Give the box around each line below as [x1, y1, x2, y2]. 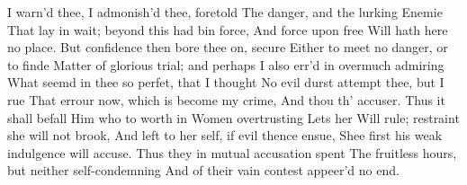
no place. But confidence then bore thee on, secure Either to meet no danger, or [7, 38, 448, 57]
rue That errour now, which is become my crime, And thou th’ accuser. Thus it [7, 90, 445, 109]
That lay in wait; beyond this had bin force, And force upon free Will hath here [7, 20, 448, 39]
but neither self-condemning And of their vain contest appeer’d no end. [7, 161, 400, 180]
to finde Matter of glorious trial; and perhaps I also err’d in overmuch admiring [7, 55, 445, 74]
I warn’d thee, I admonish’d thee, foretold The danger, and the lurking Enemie [7, 3, 443, 21]
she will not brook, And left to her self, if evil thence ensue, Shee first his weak [7, 126, 443, 145]
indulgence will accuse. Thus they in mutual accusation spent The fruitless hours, [7, 143, 457, 162]
